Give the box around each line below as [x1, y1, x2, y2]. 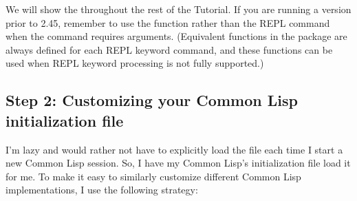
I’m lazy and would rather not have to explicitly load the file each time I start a [6, 142, 343, 156]
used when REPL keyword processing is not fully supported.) [6, 56, 264, 70]
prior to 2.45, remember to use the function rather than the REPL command [6, 15, 330, 30]
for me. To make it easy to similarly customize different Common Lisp [6, 169, 301, 183]
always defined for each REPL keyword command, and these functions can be [6, 42, 333, 56]
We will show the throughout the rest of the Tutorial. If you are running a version [6, 2, 351, 16]
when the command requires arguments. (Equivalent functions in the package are [6, 29, 347, 43]
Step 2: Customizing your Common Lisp [6, 89, 298, 111]
